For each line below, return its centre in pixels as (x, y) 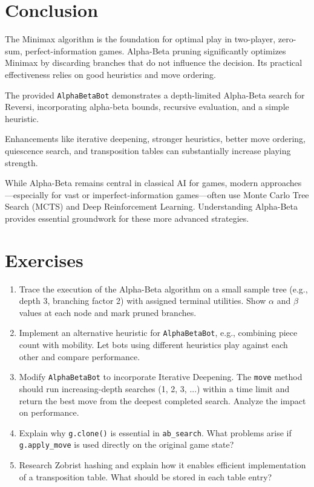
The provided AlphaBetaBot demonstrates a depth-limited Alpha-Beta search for (155, 95)
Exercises (44, 260)
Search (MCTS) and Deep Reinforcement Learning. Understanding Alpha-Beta (152, 206)
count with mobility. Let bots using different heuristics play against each (153, 345)
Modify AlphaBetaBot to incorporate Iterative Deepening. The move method (161, 377)
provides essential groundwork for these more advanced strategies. (127, 218)
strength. (21, 162)
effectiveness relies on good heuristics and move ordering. (110, 74)
